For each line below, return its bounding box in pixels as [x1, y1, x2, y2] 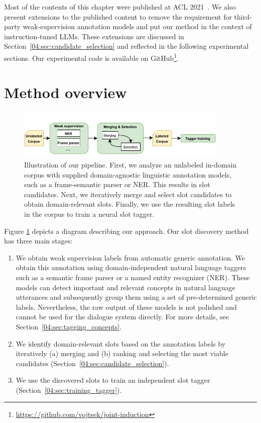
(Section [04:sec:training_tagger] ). [16, 384, 122, 395]
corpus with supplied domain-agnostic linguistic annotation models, [24, 169, 232, 180]
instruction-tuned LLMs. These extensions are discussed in [4, 31, 184, 41]
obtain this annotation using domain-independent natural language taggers [16, 262, 246, 273]
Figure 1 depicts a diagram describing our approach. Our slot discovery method [4, 225, 249, 236]
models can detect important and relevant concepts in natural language [16, 282, 235, 292]
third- [234, 11, 252, 22]
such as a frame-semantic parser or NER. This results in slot [24, 179, 210, 190]
